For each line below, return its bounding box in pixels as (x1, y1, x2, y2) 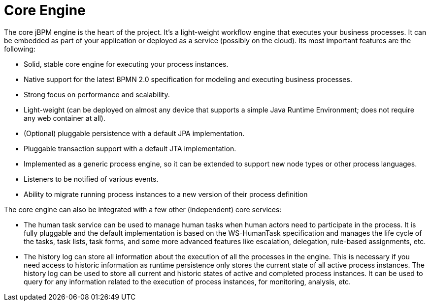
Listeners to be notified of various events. (24, 174, 159, 183)
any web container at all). (24, 113, 105, 122)
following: (4, 44, 35, 53)
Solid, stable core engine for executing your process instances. (24, 59, 229, 68)
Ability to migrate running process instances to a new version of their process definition (24, 190, 308, 198)
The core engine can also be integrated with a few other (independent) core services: (4, 205, 282, 214)
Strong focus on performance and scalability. (24, 90, 170, 99)
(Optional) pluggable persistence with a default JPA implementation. (24, 129, 245, 138)
